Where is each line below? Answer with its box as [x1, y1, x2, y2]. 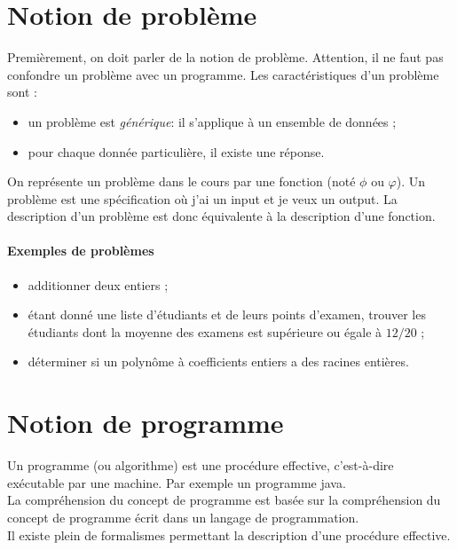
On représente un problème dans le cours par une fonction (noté [7, 172, 356, 191]
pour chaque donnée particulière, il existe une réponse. [28, 142, 325, 161]
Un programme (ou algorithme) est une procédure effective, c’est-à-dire [7, 456, 394, 475]
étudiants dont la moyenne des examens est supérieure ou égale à [28, 322, 382, 341]
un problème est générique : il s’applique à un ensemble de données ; [28, 112, 397, 130]
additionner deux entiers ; [28, 275, 169, 294]
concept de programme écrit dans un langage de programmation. [7, 507, 359, 526]
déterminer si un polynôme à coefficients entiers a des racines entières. [28, 352, 409, 371]
